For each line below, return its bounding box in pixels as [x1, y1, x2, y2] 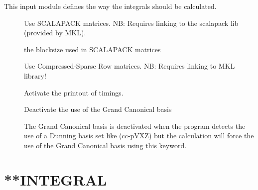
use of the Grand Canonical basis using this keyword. [24, 140, 187, 150]
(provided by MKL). [24, 27, 86, 38]
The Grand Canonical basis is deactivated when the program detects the [24, 120, 246, 131]
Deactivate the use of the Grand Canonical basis [24, 104, 172, 114]
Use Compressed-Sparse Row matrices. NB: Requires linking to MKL [24, 61, 235, 71]
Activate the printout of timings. [24, 87, 124, 97]
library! [24, 70, 46, 81]
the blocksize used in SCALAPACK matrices [24, 44, 161, 54]
